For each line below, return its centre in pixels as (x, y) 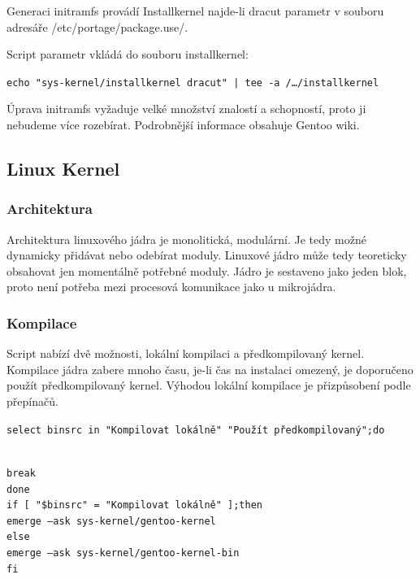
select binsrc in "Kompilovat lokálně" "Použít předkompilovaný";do (196, 430)
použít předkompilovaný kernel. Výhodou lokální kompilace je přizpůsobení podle (209, 385)
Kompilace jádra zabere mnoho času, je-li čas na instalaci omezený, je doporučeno (210, 369)
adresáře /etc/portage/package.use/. (97, 26)
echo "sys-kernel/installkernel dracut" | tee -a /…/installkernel (193, 83)
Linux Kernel (63, 169)
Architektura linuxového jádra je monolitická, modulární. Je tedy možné (186, 239)
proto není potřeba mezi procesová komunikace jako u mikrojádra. (171, 287)
